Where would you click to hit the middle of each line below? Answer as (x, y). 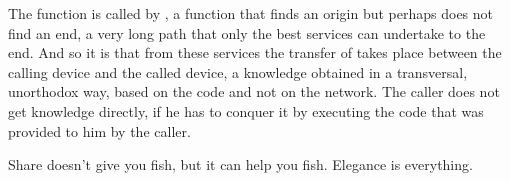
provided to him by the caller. (99, 130)
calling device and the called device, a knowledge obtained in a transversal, (238, 71)
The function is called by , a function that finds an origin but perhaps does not (251, 13)
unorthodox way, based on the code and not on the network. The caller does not (254, 91)
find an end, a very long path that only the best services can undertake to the (247, 32)
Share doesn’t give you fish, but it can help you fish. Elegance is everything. (240, 164)
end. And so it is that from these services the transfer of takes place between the (255, 52)
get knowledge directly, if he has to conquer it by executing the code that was (246, 110)
